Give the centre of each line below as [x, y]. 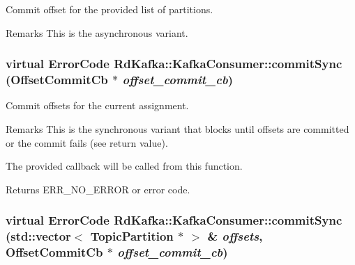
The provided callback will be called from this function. [124, 166]
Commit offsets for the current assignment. [97, 105]
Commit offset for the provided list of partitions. [109, 9]
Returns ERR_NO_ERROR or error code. [98, 189]
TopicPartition [132, 236]
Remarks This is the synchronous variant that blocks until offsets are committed [177, 128]
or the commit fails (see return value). [87, 142]
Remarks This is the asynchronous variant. [97, 32]
